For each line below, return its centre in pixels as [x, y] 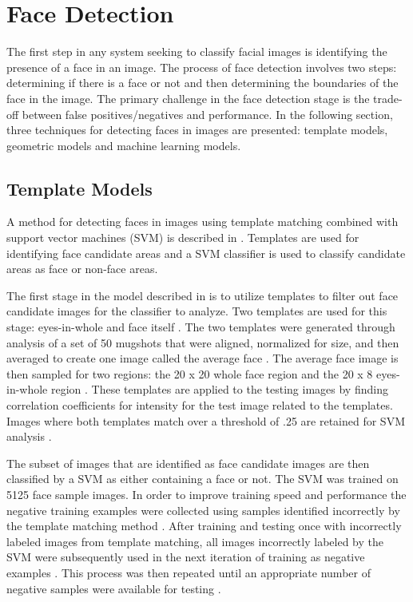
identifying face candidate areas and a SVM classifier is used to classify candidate [206, 253]
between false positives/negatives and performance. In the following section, [207, 114]
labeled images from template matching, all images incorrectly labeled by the [195, 541]
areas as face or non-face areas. [82, 269]
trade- [388, 98]
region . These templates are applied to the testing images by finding [219, 389]
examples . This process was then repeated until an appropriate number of [189, 572]
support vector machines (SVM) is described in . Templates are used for [183, 238]
